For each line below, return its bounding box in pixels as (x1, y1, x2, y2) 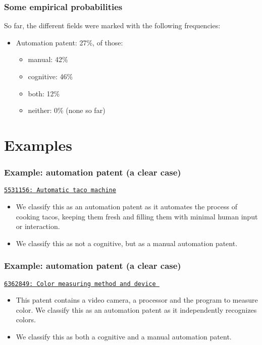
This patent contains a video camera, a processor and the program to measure (16, 295, 258, 305)
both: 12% (28, 88, 60, 98)
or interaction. (16, 221, 60, 232)
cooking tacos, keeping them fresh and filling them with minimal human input (16, 211, 258, 221)
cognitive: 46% (28, 71, 73, 81)
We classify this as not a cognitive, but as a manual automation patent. (16, 238, 238, 248)
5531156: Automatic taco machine (4, 187, 116, 194)
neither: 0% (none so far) (28, 105, 106, 116)
